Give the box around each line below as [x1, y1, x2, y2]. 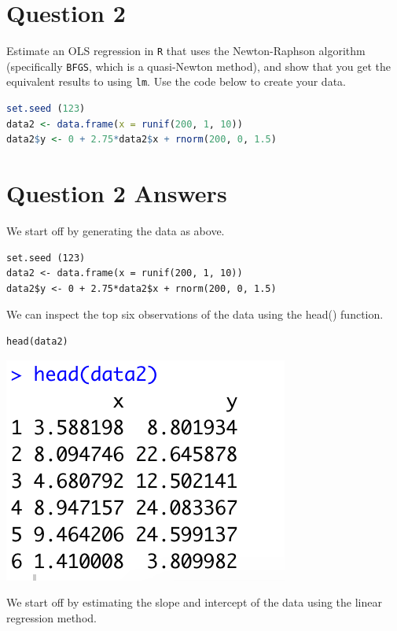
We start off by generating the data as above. [6, 223, 225, 238]
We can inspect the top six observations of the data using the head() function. [6, 306, 384, 323]
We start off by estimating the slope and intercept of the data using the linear [6, 594, 382, 611]
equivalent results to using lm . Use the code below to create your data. [6, 73, 346, 90]
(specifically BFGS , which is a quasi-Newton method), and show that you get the [6, 57, 391, 74]
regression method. [6, 609, 97, 625]
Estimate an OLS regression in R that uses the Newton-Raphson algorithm [6, 42, 366, 59]
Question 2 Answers [6, 177, 227, 209]
